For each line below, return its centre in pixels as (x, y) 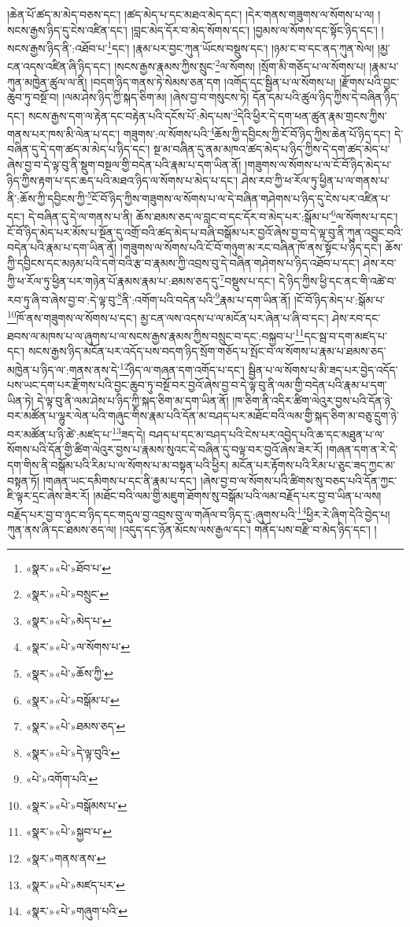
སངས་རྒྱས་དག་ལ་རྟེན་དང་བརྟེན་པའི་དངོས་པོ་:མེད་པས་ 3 (133, 114)
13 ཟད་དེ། (129, 433)
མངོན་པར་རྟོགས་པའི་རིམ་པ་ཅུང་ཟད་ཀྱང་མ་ (314, 464)
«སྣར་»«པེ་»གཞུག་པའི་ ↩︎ (76, 911)
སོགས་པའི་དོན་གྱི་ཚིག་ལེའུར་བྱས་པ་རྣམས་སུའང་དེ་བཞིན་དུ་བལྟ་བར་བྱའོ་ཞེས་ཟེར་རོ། (165, 449)
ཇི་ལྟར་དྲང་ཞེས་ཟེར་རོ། (48, 496)
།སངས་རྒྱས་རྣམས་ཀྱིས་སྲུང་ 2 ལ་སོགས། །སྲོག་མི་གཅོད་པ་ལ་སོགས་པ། (240, 65)
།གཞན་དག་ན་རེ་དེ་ (362, 449)
